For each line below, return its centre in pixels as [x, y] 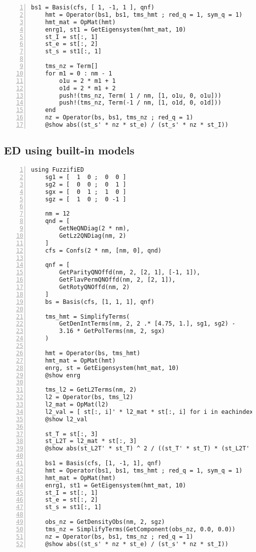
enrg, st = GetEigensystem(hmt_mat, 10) [112, 368]
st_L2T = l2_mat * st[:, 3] [91, 441]
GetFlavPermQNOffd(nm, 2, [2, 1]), [117, 280]
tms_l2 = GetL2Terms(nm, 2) [91, 390]
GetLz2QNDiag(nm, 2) [93, 236]
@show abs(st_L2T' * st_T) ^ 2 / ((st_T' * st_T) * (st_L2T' [147, 449]
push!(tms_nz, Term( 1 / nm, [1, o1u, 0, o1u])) [140, 95]
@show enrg [63, 375]
